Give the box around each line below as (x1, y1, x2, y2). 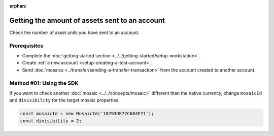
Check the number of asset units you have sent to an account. (9, 29, 140, 36)
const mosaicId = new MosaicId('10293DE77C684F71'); (20, 111, 154, 117)
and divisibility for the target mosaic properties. (9, 97, 120, 104)
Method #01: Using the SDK (9, 79, 79, 86)
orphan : (9, 3, 27, 9)
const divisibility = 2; (20, 118, 82, 124)
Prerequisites (9, 42, 43, 49)
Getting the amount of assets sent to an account (9, 16, 165, 25)
